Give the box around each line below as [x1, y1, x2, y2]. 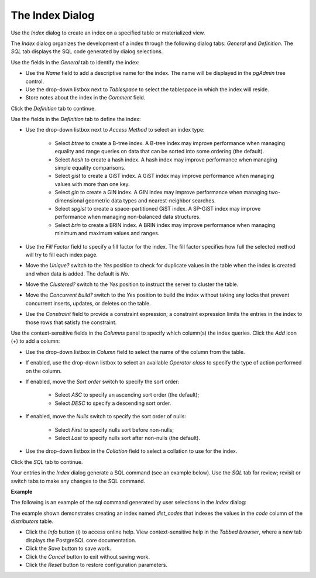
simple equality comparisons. [54, 164, 126, 171]
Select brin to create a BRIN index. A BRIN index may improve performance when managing [54, 221, 276, 228]
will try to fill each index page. [25, 251, 98, 258]
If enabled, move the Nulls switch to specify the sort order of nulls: [25, 413, 187, 420]
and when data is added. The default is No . [25, 270, 130, 277]
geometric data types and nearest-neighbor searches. [85, 197, 216, 204]
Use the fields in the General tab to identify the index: [11, 59, 140, 66]
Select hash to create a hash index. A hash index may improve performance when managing [54, 156, 277, 163]
